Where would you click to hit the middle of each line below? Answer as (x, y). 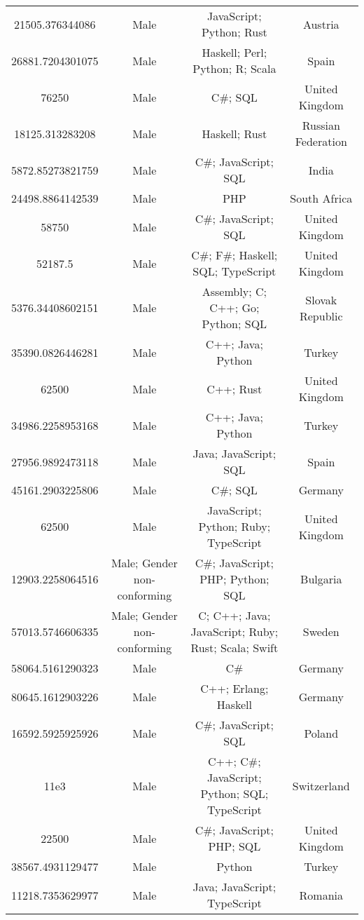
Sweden (321, 631)
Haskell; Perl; (234, 52)
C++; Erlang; (234, 688)
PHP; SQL (234, 846)
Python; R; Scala (234, 68)
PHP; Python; (234, 579)
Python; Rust (234, 32)
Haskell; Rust (234, 133)
